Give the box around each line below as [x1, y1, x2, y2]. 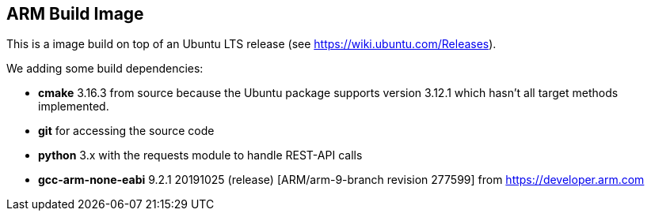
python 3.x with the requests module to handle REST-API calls [38, 148, 363, 163]
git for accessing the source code [38, 124, 215, 138]
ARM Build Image [6, 4, 144, 24]
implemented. [38, 99, 109, 114]
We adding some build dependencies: [6, 62, 204, 76]
